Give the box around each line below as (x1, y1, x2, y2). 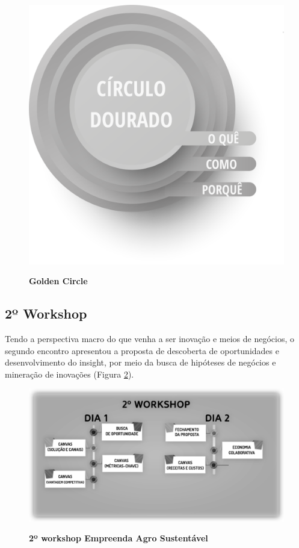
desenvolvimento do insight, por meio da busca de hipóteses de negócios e (5, 356, 276, 369)
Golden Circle (29, 275, 88, 287)
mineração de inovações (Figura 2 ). (5, 367, 134, 380)
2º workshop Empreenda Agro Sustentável (29, 532, 208, 544)
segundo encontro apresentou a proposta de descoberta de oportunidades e (5, 344, 279, 357)
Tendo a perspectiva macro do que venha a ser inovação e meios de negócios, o (5, 332, 295, 345)
